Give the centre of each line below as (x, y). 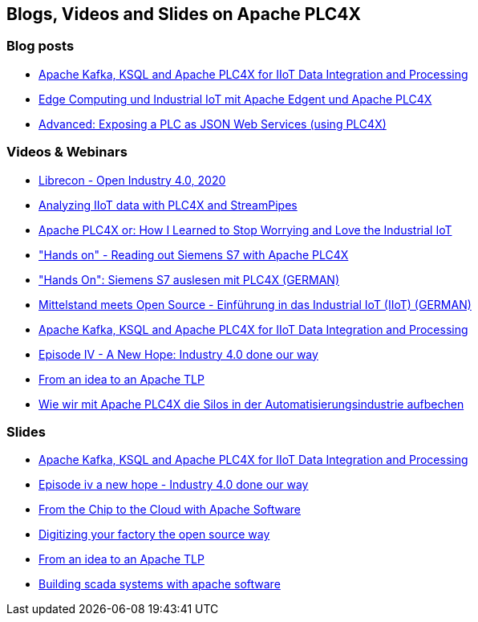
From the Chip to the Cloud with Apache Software (170, 510)
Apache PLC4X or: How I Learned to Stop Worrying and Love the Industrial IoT (245, 230)
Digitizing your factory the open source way (154, 535)
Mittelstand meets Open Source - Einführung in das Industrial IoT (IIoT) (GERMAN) (255, 304)
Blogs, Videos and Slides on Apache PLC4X (184, 14)
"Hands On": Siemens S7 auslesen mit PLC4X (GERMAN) (189, 279)
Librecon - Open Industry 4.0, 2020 (132, 180)
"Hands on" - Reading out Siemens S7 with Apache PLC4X (194, 254)
